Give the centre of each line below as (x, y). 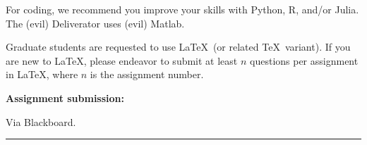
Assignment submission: (65, 97)
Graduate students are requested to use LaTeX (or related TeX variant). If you (178, 47)
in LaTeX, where (42, 74)
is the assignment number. (147, 74)
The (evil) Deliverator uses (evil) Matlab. (95, 23)
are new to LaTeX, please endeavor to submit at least (122, 60)
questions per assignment (304, 60)
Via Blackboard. (41, 121)
